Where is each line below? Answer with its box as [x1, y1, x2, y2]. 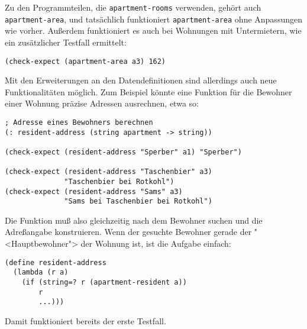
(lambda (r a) [13, 268, 69, 277]
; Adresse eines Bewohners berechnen [5, 118, 153, 127]
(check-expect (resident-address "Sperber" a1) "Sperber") [5, 147, 242, 156]
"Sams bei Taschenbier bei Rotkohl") [64, 197, 212, 206]
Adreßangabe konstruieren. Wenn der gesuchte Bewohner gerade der [5, 225, 252, 238]
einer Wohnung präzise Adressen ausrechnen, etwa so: [5, 97, 199, 109]
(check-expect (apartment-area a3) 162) [5, 57, 166, 66]
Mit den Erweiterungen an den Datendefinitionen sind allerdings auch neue [5, 74, 277, 86]
